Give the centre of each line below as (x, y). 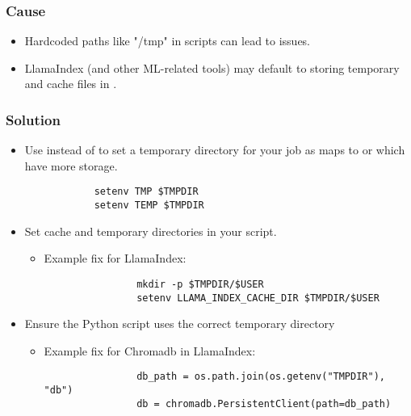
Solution (33, 119)
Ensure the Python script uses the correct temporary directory (180, 324)
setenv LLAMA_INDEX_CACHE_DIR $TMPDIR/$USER (258, 298)
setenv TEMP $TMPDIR (149, 206)
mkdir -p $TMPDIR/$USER (200, 284)
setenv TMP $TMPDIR (146, 192)
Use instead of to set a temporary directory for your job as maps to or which (215, 150)
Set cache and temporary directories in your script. (151, 231)
